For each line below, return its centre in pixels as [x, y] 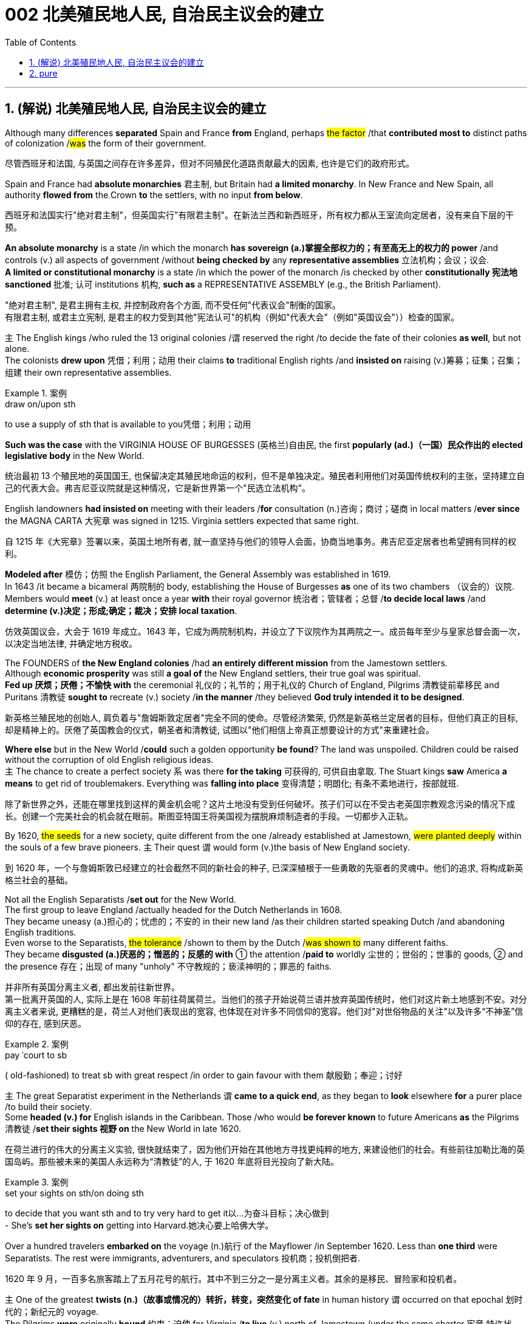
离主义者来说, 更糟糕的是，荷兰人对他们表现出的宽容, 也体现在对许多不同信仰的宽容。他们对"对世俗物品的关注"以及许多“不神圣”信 [264, 1011]
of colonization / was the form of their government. [106, 143]
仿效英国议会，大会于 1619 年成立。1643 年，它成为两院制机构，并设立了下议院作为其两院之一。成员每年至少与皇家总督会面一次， [265, 631]
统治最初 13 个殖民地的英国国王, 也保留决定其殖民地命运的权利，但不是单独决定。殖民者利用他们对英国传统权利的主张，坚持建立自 [265, 475]
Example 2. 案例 [37, 1044]
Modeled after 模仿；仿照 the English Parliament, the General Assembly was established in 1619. [198, 574]
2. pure [43, 73]
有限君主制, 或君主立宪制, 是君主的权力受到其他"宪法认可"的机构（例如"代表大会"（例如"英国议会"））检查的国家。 [232, 317]
